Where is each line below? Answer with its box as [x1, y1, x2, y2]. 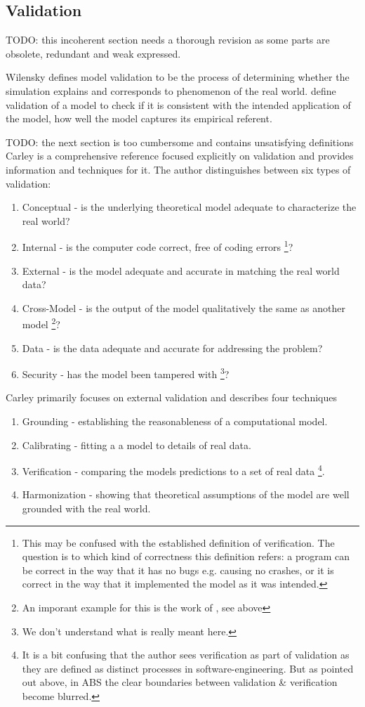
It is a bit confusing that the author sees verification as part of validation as [22, 647, 350, 662]
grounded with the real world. [22, 501, 151, 516]
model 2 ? [22, 315, 60, 332]
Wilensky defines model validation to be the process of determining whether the [6, 70, 350, 84]
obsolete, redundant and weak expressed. [6, 46, 181, 60]
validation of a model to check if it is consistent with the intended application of [6, 97, 351, 112]
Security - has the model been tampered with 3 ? [22, 365, 230, 381]
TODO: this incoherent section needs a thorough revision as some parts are [6, 32, 330, 47]
